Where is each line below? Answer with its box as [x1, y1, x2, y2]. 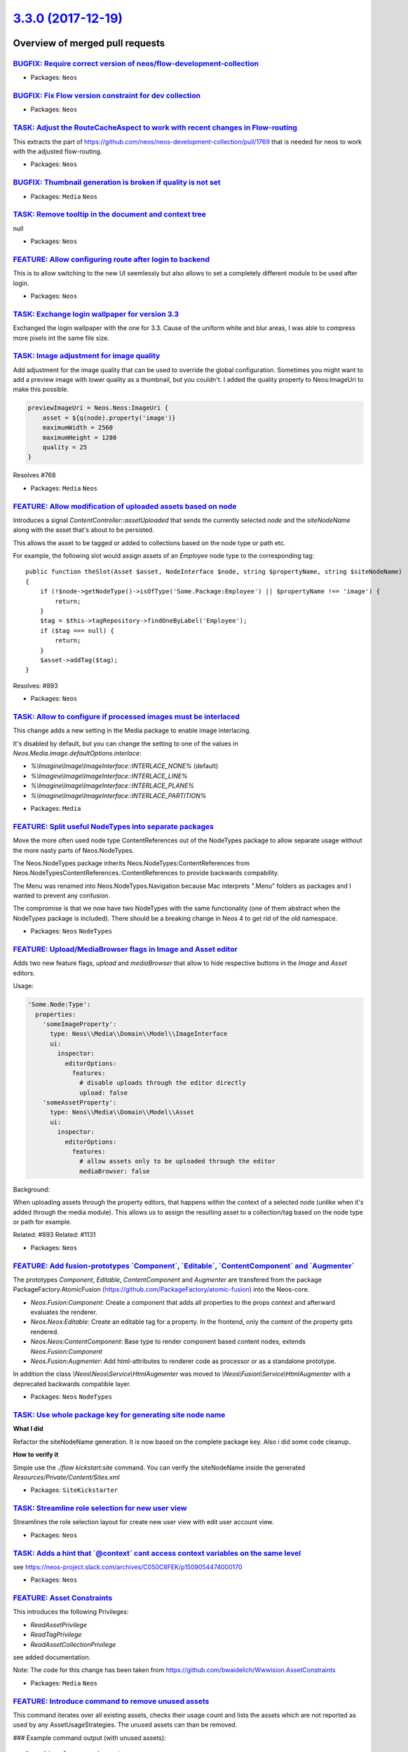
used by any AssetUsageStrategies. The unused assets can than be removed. [13, 1720, 238, 1729]
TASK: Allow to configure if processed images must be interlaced [13, 711, 240, 721]
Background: [13, 1185, 50, 1193]
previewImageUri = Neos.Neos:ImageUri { [27, 404, 168, 412]
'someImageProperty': [42, 1020, 117, 1028]
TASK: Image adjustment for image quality [13, 351, 161, 361]
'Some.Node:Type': [27, 1001, 91, 1008]
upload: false [79, 1088, 128, 1097]
